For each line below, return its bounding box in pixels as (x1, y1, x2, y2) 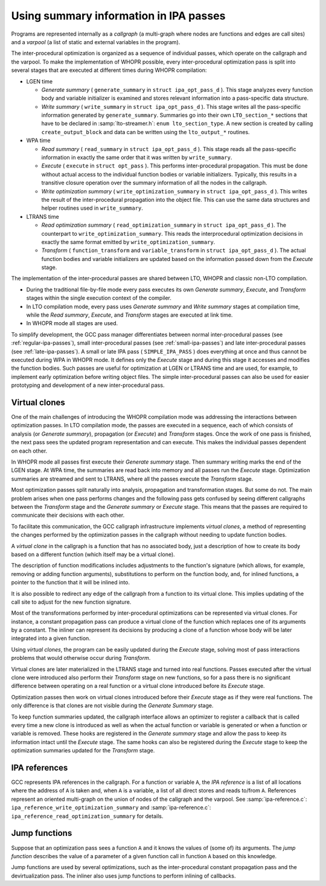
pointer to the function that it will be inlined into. (11, 579, 130, 586)
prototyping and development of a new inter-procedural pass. (11, 381, 165, 389)
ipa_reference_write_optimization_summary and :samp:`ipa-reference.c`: (11, 804, 211, 811)
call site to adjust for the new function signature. (11, 598, 132, 606)
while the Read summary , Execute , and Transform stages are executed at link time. (26, 311, 233, 319)
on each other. (11, 447, 48, 454)
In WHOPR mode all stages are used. (26, 320, 118, 327)
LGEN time (26, 77, 53, 85)
